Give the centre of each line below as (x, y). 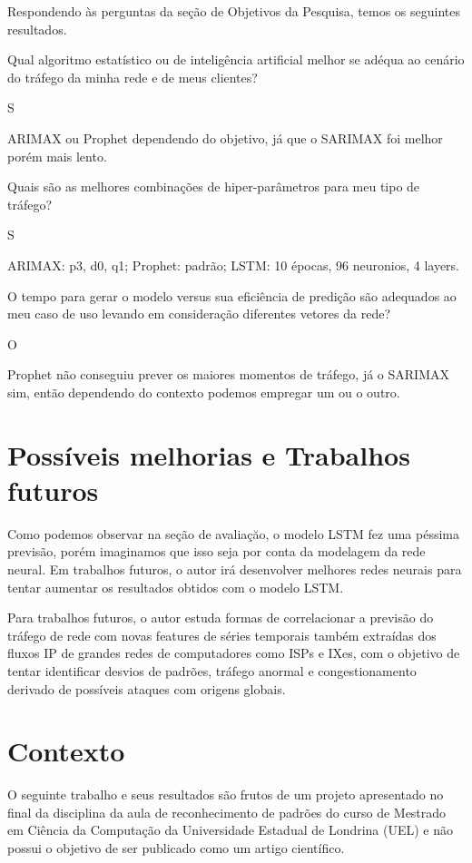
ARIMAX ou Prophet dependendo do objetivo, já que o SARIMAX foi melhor (225, 137)
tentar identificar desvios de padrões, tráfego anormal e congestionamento (212, 670)
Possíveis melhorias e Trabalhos (209, 454)
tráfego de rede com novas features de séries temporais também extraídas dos (222, 635)
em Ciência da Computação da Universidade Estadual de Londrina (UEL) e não (231, 830)
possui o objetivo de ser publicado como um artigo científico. (176, 848)
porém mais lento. (57, 156)
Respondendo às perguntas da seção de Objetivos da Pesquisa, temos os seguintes (234, 11)
